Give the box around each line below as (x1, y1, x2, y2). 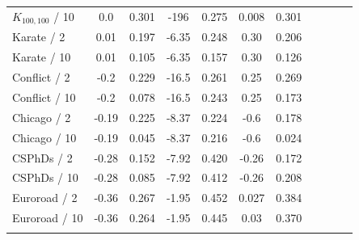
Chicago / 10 (12, 128, 77, 145)
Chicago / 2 (12, 108, 71, 125)
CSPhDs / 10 (12, 169, 78, 186)
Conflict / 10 (12, 88, 76, 105)
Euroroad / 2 (12, 189, 78, 206)
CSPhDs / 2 (12, 149, 73, 166)
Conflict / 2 (12, 69, 70, 86)
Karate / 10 (12, 48, 71, 65)
